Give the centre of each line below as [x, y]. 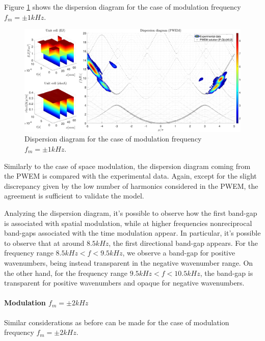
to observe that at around [44, 243]
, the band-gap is [227, 273]
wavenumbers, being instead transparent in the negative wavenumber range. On [129, 262]
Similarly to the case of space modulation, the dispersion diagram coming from [127, 166]
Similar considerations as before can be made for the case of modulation [117, 322]
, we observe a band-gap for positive [179, 253]
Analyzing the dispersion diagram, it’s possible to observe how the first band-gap [131, 212]
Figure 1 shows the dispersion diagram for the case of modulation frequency [123, 7]
